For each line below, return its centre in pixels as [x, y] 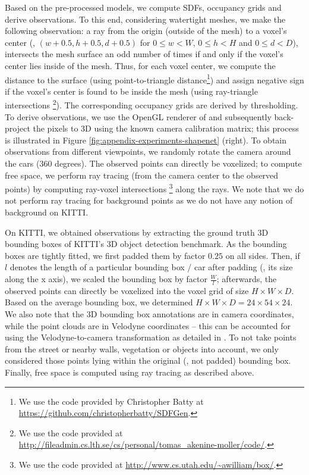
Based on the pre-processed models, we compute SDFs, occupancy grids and [143, 7]
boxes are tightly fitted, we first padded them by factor [105, 255]
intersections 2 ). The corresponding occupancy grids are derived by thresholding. [152, 104]
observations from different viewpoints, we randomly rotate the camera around [148, 151]
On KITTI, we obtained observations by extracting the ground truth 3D [137, 232]
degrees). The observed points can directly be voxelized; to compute [178, 163]
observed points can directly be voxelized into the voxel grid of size [127, 290]
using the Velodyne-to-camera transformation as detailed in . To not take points [151, 337]
